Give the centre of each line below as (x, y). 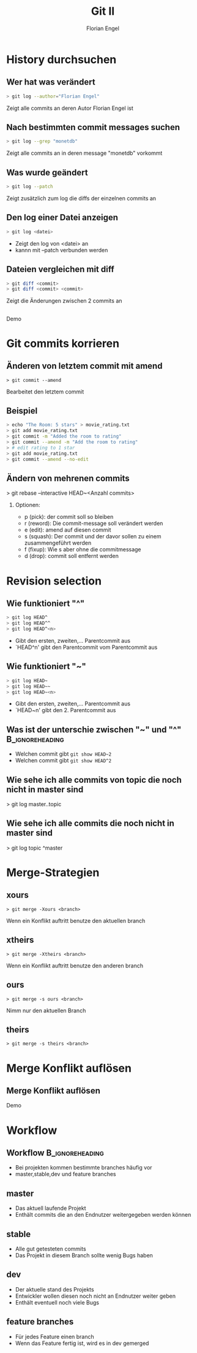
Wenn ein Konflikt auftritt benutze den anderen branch (75, 966)
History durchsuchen (61, 59)
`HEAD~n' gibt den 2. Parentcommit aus (65, 710)
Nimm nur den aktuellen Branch (46, 1010)
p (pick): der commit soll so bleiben (69, 517)
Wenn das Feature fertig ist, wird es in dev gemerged (82, 1343)
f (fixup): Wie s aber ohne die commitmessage (83, 549)
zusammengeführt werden (58, 543)
